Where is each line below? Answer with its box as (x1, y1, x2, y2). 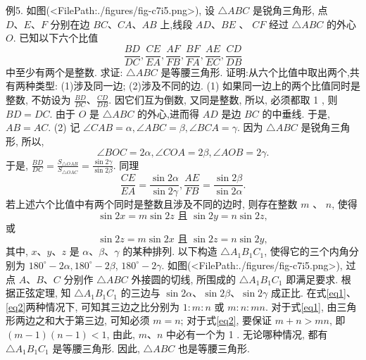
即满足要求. (286, 271, 339, 286)
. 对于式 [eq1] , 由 (265, 299, 337, 314)
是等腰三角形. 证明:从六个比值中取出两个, (160, 64, 350, 79)
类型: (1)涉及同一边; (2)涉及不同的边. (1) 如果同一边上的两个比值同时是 (34, 78, 360, 93)
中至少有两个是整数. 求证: (6, 64, 123, 79)
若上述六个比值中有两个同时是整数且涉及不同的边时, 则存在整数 (6, 197, 298, 211)
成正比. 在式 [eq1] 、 (271, 285, 356, 300)
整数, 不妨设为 (6, 92, 71, 107)
